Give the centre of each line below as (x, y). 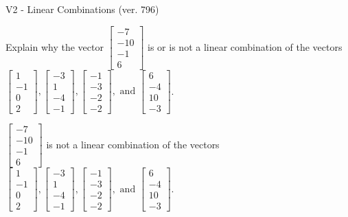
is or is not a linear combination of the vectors (245, 46)
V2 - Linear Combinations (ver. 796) (82, 9)
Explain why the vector (55, 46)
